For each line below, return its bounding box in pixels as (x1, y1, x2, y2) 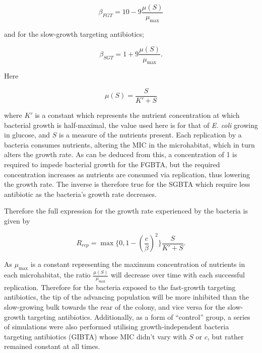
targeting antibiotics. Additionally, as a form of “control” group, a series (28, 311, 250, 322)
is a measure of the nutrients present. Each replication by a (59, 129, 242, 140)
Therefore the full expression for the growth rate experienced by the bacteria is (4, 205, 248, 216)
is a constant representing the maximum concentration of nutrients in (30, 259, 245, 269)
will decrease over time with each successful (110, 269, 245, 280)
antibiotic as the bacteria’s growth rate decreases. (4, 188, 157, 199)
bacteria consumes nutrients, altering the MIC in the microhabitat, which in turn (4, 139, 255, 150)
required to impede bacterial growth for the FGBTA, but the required (4, 159, 220, 169)
